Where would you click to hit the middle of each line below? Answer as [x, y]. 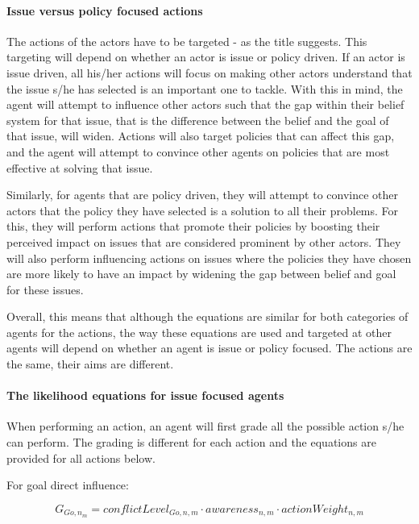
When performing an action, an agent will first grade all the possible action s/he [205, 426]
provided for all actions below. [81, 457]
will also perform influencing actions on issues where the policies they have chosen [209, 258]
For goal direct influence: [68, 485]
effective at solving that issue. [80, 167]
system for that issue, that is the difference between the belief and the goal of [198, 120]
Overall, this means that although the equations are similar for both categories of [207, 316]
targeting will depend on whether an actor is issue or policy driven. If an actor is [206, 57]
